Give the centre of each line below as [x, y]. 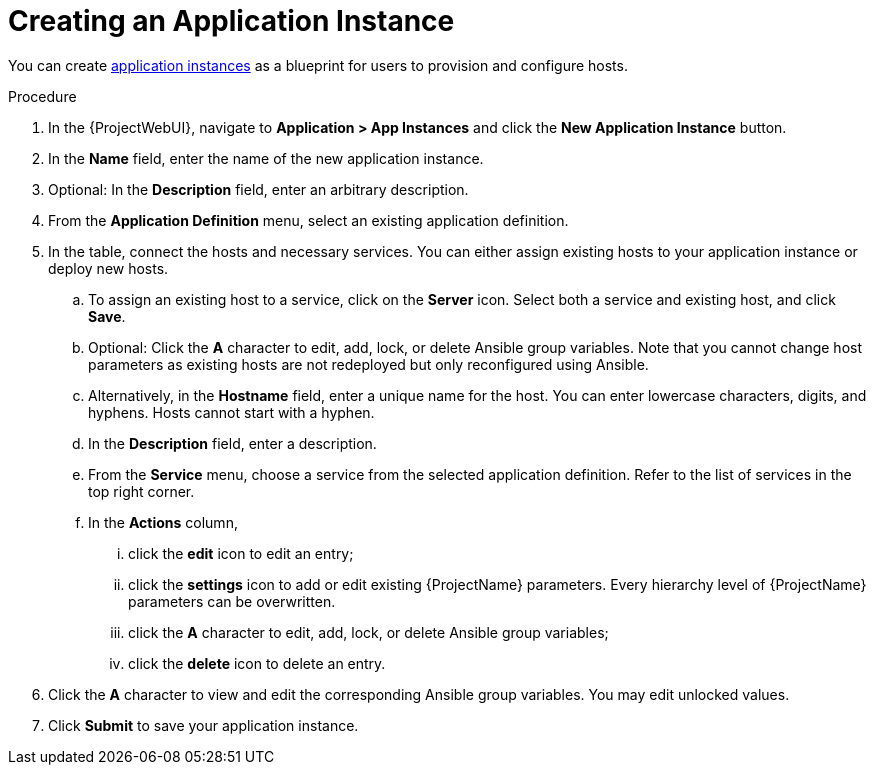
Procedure [42, 96]
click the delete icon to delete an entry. [257, 663]
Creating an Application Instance [231, 21]
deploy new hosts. [108, 268]
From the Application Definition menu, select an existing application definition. [308, 220]
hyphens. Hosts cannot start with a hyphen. [231, 412]
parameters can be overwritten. [232, 601]
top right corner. [141, 491]
